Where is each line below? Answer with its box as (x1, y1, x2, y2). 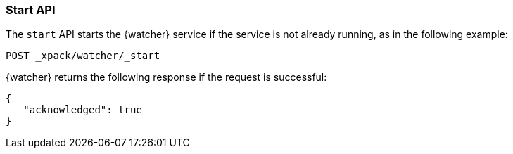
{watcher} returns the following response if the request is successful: (6, 71, 327, 84)
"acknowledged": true (23, 104, 142, 116)
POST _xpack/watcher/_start (6, 50, 160, 62)
